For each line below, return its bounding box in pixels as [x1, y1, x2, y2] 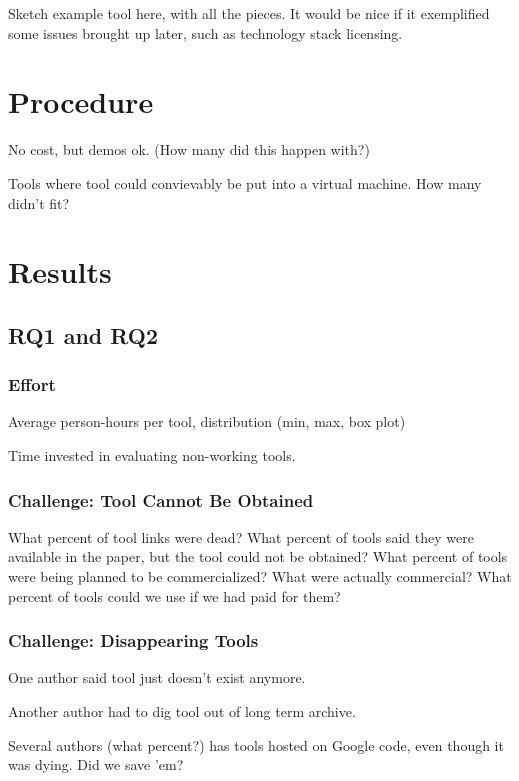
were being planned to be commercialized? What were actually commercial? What [8, 566, 512, 587]
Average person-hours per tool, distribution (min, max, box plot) [8, 411, 406, 432]
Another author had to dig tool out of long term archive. [8, 701, 356, 722]
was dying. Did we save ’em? [8, 754, 184, 775]
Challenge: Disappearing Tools [8, 628, 259, 653]
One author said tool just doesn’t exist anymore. [8, 667, 306, 688]
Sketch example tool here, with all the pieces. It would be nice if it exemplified [8, 3, 490, 23]
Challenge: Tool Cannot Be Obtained [8, 487, 314, 512]
